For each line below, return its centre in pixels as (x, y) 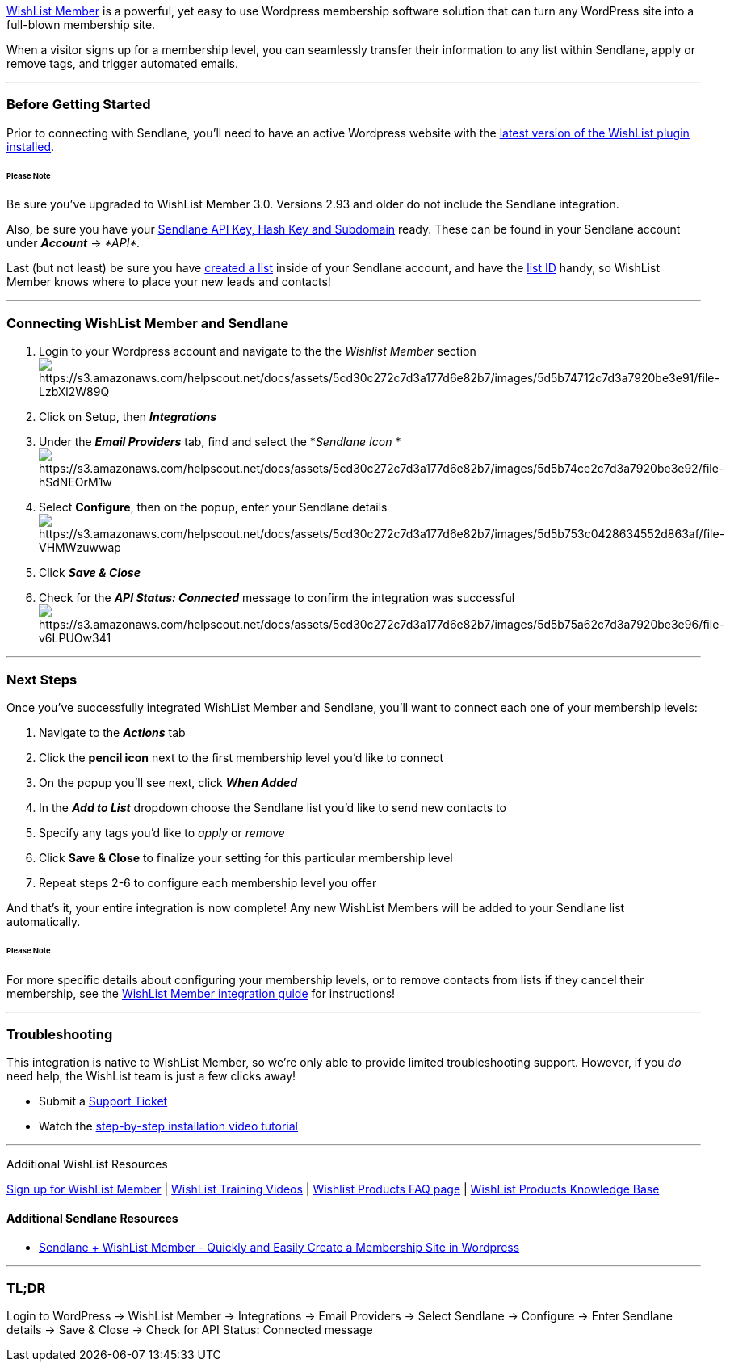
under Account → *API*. (73, 243)
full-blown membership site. (81, 25)
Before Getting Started (79, 105)
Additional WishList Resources (87, 1164)
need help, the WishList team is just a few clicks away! (151, 1076)
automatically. (44, 921)
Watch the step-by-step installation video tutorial (168, 1126)
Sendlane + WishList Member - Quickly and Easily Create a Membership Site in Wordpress (279, 1247)
